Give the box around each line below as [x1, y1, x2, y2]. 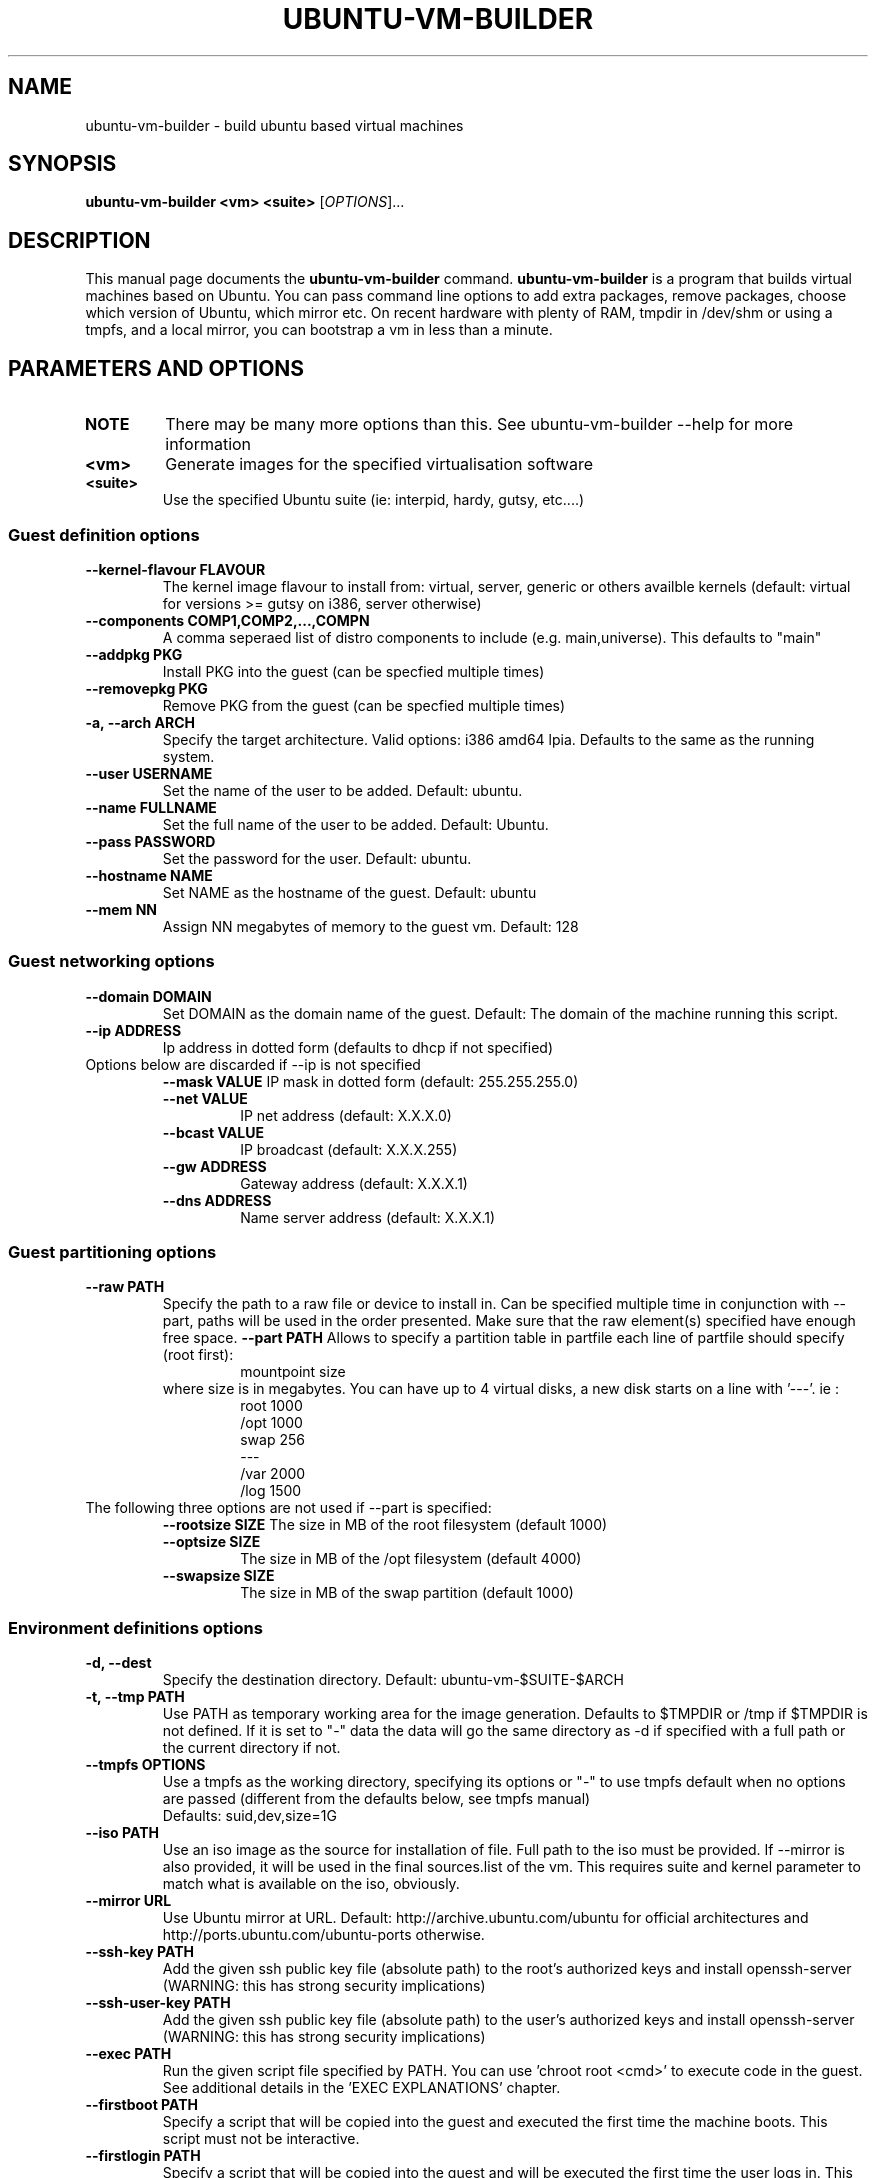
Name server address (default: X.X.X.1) [240, 1208, 496, 1226]
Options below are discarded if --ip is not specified [85, 1055, 421, 1073]
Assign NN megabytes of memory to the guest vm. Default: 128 [162, 917, 579, 935]
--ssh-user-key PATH [85, 1994, 231, 2012]
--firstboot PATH [85, 2096, 199, 2114]
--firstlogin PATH [85, 2147, 201, 2165]
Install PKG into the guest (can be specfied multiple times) [162, 662, 545, 680]
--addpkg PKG [85, 645, 183, 663]
